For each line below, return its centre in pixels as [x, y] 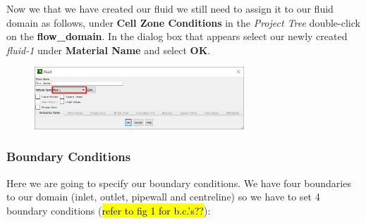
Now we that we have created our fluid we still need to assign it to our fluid [170, 8]
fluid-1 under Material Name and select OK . [109, 50]
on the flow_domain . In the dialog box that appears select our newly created [177, 36]
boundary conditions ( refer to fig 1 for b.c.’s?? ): [109, 210]
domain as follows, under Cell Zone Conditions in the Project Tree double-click [183, 22]
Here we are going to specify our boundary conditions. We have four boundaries [179, 183]
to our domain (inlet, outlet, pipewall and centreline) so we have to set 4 [163, 197]
